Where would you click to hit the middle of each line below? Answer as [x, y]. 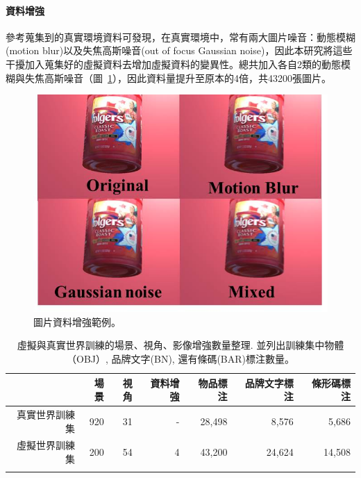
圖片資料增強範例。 [77, 321]
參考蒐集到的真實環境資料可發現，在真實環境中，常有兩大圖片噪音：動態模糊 [180, 36]
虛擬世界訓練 [46, 445]
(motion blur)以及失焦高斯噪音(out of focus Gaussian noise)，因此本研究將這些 [179, 50]
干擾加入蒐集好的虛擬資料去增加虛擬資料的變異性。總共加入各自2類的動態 [173, 64]
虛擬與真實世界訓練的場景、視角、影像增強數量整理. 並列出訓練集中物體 [180, 345]
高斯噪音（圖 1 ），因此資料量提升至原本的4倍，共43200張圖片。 [187, 77]
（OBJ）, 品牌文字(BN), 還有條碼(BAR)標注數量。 [180, 358]
